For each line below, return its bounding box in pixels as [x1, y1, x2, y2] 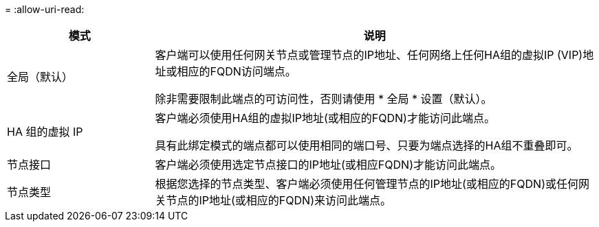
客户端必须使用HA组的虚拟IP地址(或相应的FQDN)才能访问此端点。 [155, 111, 495, 125]
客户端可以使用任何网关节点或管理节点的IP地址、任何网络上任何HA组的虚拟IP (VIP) [155, 48, 583, 62]
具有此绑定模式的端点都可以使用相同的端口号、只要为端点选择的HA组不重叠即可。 [155, 139, 578, 152]
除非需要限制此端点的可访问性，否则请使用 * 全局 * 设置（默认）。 [155, 92, 492, 106]
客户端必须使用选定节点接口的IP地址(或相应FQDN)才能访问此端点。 [155, 158, 501, 171]
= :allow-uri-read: [5, 3, 85, 15]
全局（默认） [7, 70, 74, 84]
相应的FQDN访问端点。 [177, 64, 296, 78]
